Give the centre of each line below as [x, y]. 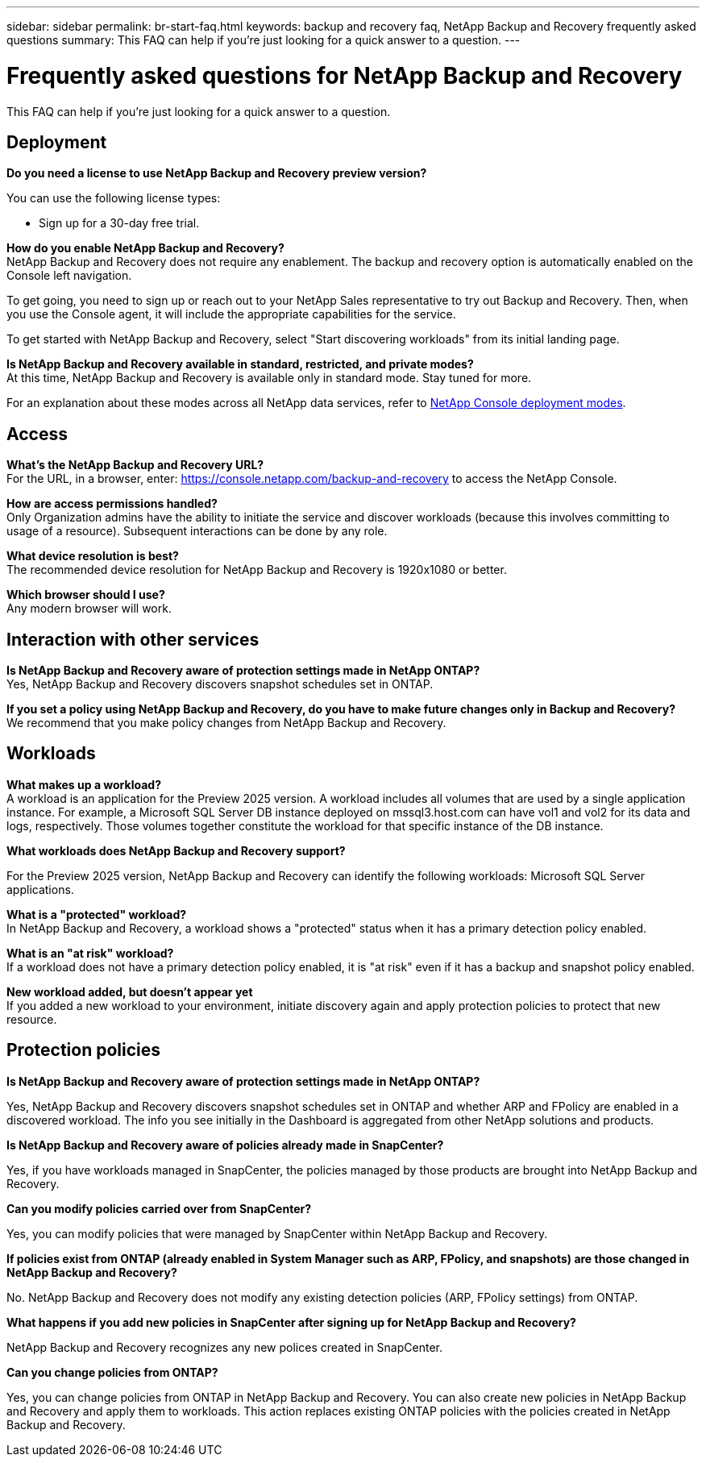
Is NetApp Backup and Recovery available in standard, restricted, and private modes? [240, 364]
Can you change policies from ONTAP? [112, 1372]
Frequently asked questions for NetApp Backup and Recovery [345, 75]
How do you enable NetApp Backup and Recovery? [145, 248]
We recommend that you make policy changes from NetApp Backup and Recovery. [226, 723]
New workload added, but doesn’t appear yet [130, 991]
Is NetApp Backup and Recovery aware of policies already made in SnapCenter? [225, 1145]
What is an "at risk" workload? [90, 953]
